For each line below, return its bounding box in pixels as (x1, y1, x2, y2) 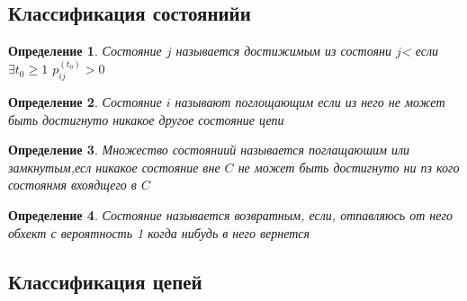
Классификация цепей (8, 267, 202, 295)
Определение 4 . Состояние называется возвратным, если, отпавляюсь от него (8, 206, 453, 224)
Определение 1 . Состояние (8, 41, 162, 60)
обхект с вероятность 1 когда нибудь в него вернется (8, 223, 310, 242)
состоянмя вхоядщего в (8, 175, 137, 194)
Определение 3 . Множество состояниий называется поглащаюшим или (8, 140, 409, 159)
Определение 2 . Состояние (8, 93, 162, 111)
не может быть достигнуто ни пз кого (238, 157, 460, 176)
